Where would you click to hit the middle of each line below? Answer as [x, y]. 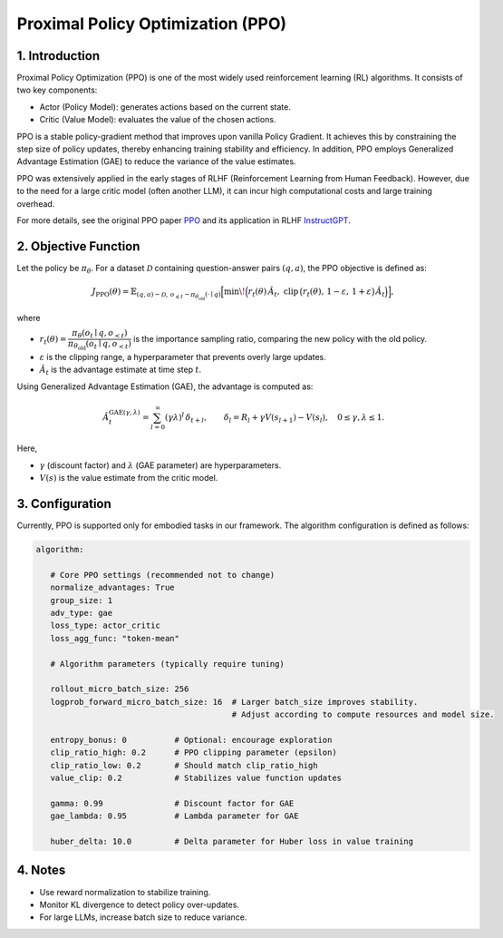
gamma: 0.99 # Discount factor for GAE [172, 803]
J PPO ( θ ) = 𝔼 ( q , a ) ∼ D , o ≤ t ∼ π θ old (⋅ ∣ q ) [156, 294]
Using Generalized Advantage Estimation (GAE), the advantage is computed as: [165, 386]
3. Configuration [64, 504]
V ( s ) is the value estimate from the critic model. [129, 478]
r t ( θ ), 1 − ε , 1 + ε [337, 293]
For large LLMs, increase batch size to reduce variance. [143, 917]
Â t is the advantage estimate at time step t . [121, 370]
